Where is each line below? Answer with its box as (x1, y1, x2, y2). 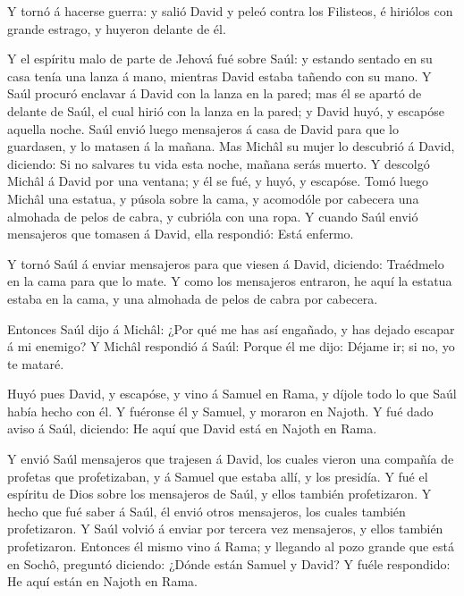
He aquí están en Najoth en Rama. (7, 572, 198, 591)
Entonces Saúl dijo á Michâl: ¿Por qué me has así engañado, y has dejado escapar (7, 319, 455, 338)
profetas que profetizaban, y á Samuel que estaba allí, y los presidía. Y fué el (7, 466, 428, 485)
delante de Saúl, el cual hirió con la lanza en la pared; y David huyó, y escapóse (7, 101, 444, 120)
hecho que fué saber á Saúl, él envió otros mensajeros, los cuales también (7, 501, 406, 520)
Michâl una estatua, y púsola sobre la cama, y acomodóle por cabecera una (7, 189, 419, 207)
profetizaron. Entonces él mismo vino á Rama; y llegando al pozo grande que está (7, 537, 455, 556)
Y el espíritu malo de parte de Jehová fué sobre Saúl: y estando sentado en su (7, 49, 433, 68)
